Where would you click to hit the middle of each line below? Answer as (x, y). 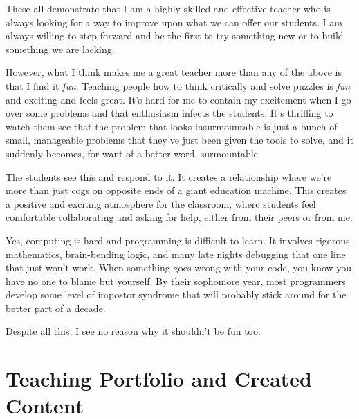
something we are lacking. (60, 49)
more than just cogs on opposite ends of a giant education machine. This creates (176, 190)
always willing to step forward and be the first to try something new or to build (175, 36)
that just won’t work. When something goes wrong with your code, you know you (179, 267)
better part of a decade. (56, 308)
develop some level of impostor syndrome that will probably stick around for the (176, 294)
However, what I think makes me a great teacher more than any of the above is (174, 72)
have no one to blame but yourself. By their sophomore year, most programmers (176, 281)
